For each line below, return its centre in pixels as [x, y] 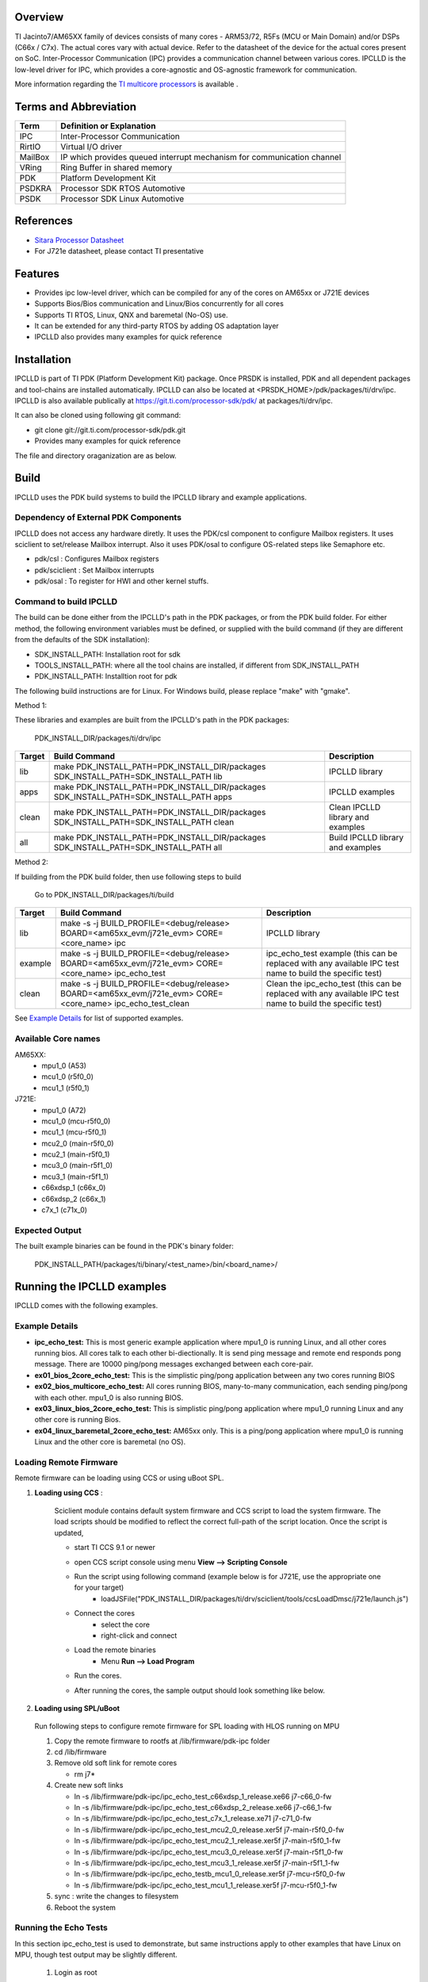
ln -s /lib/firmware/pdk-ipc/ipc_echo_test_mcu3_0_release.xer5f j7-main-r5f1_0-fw [209, 1852]
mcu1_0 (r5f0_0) [68, 1077]
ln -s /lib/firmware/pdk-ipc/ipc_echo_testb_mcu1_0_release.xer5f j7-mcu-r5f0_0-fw [210, 1874]
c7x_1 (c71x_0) [64, 1210]
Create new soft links [89, 1785]
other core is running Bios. [78, 1420]
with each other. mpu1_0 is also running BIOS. [109, 1397]
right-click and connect [139, 1635]
